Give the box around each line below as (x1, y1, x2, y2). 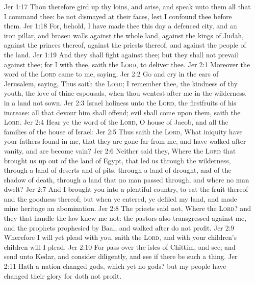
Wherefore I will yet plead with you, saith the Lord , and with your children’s (4, 232, 237, 242)
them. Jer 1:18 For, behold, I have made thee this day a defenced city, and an (4, 21, 237, 31)
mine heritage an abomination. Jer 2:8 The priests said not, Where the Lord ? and (4, 203, 251, 213)
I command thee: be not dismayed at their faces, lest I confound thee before (4, 11, 232, 21)
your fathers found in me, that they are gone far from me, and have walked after (4, 136, 246, 146)
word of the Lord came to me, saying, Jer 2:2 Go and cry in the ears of (4, 69, 219, 79)
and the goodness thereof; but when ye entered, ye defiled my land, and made (4, 193, 237, 204)
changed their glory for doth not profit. (4, 270, 122, 281)
